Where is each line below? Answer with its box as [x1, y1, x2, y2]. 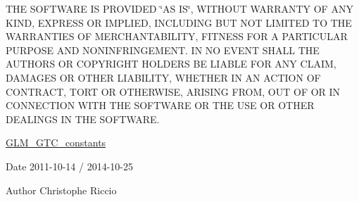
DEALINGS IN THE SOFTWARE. [6, 111, 160, 126]
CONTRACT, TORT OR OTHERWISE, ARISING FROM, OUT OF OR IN [6, 84, 341, 99]
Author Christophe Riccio [6, 182, 117, 197]
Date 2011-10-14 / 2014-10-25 [6, 158, 133, 173]
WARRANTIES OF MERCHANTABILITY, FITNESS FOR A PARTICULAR [6, 29, 348, 44]
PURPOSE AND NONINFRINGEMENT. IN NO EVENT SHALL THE [6, 42, 320, 57]
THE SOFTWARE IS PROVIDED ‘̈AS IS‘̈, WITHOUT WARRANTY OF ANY [6, 1, 353, 15]
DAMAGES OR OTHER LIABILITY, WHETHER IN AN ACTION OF [6, 70, 321, 84]
